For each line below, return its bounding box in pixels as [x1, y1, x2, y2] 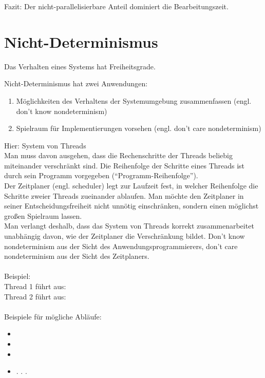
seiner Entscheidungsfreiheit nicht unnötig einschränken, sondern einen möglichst [4, 200, 259, 211]
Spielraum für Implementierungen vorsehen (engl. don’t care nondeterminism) [16, 123, 261, 134]
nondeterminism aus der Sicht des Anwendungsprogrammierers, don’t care [4, 240, 238, 251]
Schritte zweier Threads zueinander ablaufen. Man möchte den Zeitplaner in [4, 190, 244, 201]
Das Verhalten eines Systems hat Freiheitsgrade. [4, 61, 156, 71]
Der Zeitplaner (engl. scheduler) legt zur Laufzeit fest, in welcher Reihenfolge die [4, 180, 258, 191]
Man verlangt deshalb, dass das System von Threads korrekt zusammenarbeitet [4, 220, 254, 231]
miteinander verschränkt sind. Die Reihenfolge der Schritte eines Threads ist [4, 160, 245, 171]
